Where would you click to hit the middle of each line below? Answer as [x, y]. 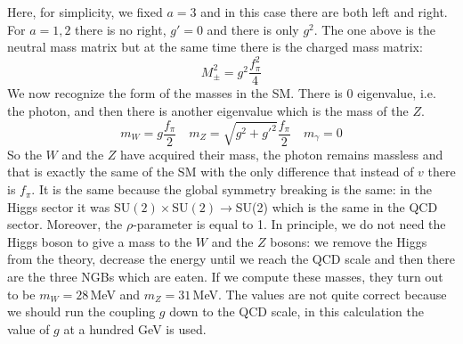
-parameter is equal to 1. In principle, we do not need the [289, 224]
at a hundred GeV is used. [135, 328]
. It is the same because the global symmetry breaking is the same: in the [231, 189]
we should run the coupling [81, 311]
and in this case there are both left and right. [324, 12]
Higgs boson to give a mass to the [100, 241]
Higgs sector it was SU [69, 206]
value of [28, 328]
